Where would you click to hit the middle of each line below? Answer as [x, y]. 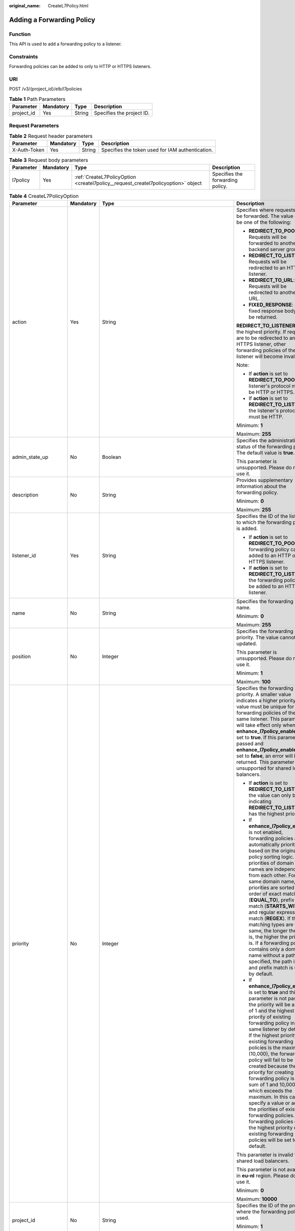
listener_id [24, 555]
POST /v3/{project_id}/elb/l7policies [45, 89]
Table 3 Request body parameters [49, 160]
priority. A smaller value [264, 694]
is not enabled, [266, 832]
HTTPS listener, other [261, 344]
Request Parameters [34, 126]
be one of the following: [264, 223]
